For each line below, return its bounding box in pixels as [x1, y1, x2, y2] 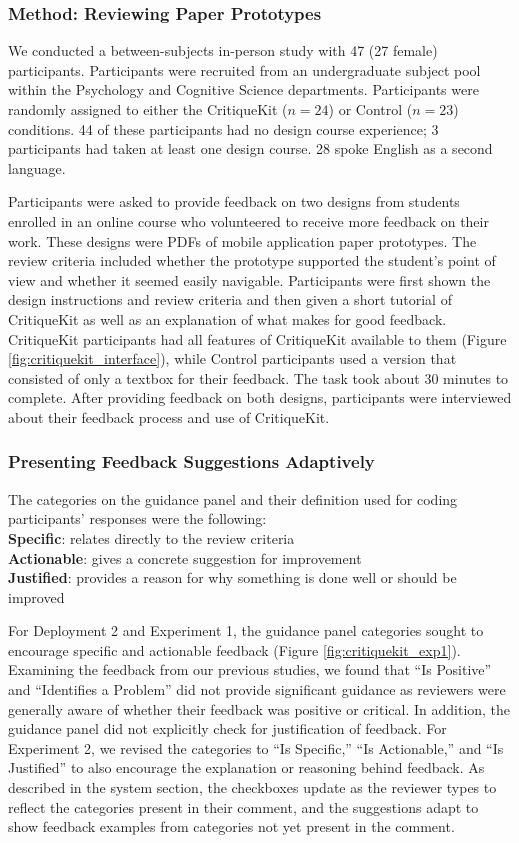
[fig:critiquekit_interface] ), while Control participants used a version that [8, 348, 457, 369]
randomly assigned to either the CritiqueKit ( [8, 99, 288, 119]
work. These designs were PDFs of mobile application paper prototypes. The [8, 230, 477, 251]
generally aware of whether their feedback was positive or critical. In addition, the [8, 698, 511, 719]
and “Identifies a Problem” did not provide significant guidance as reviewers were [8, 679, 506, 700]
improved [8, 586, 65, 607]
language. [8, 157, 66, 178]
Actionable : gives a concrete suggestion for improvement [8, 547, 362, 568]
